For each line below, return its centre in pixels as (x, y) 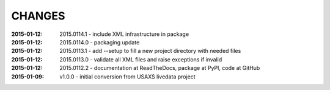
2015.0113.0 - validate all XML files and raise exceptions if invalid (141, 59)
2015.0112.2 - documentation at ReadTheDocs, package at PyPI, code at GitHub (160, 68)
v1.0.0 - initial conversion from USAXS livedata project (127, 77)
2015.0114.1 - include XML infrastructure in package (124, 34)
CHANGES (38, 16)
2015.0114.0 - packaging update (100, 42)
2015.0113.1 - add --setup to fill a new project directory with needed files (150, 51)
